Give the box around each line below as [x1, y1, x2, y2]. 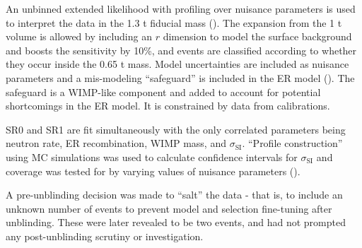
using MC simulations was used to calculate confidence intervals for [6, 149, 298, 164]
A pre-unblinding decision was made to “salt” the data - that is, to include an [6, 187, 343, 202]
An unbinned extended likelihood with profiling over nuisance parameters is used [6, 1, 356, 16]
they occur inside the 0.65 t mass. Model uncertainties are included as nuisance [6, 57, 349, 71]
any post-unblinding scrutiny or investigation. [6, 228, 204, 243]
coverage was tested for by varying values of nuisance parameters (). [6, 163, 300, 178]
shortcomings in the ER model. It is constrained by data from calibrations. [6, 98, 330, 113]
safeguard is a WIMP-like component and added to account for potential [6, 84, 321, 99]
